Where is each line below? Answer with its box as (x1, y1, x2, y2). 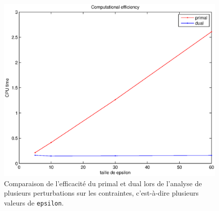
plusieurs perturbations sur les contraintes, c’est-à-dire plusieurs (4, 188, 199, 198)
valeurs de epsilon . (4, 197, 64, 208)
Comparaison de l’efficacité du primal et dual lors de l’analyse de (4, 178, 202, 188)
